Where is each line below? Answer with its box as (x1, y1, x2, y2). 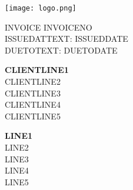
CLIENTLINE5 (5, 109, 61, 122)
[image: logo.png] (5, 4, 77, 12)
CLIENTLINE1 (5, 64, 69, 76)
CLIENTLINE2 (5, 75, 61, 88)
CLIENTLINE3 (5, 86, 61, 99)
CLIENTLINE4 (5, 98, 61, 111)
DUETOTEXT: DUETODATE (5, 44, 118, 56)
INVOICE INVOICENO (5, 21, 92, 33)
